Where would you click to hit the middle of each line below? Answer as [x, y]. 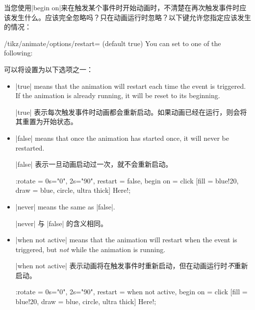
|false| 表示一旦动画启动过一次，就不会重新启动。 [94, 164]
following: [18, 53]
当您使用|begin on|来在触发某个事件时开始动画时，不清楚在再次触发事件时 [122, 7]
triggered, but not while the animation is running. [90, 249]
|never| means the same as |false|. [65, 206]
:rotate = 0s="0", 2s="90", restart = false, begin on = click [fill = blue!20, [127, 180]
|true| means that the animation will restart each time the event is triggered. [131, 86]
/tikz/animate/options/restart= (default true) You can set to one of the [113, 43]
